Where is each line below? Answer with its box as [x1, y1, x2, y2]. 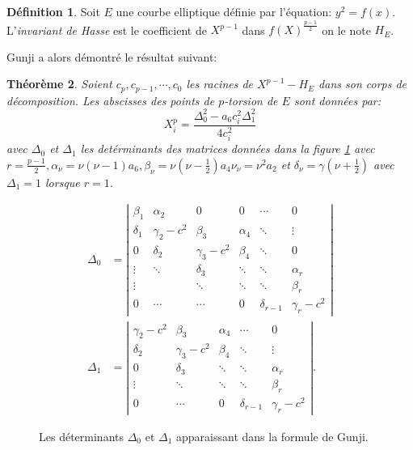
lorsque [45, 173, 80, 190]
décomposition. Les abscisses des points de [6, 91, 215, 108]
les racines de [186, 75, 254, 92]
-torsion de [224, 91, 278, 108]
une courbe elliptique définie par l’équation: [116, 3, 332, 19]
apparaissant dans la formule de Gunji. [176, 427, 369, 444]
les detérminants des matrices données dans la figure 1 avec [80, 140, 375, 157]
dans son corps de [318, 75, 407, 92]
